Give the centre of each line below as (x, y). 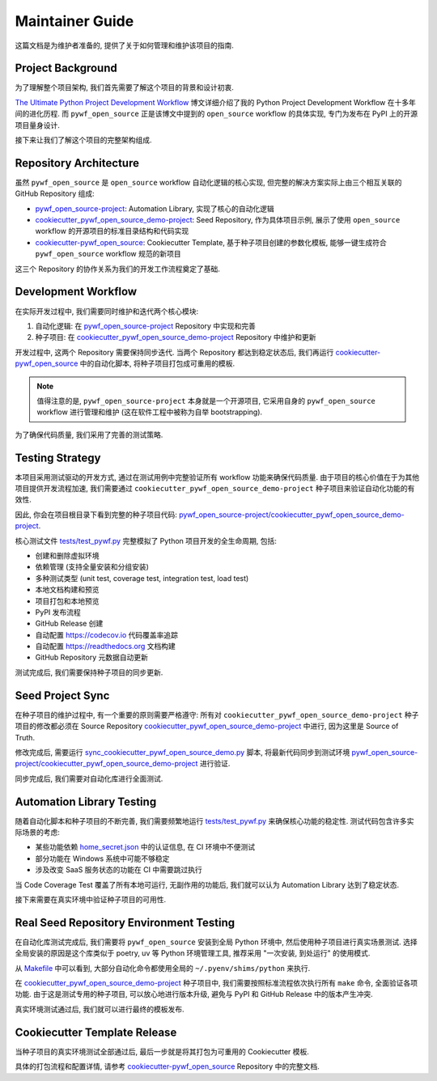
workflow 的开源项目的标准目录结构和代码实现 (112, 231)
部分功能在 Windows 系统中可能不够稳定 (102, 858)
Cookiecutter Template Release (96, 1032)
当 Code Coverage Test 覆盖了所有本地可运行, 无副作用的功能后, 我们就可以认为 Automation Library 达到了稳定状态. (207, 884)
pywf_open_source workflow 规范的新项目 (108, 254)
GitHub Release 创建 (69, 624)
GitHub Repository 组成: (55, 193)
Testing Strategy (58, 458)
